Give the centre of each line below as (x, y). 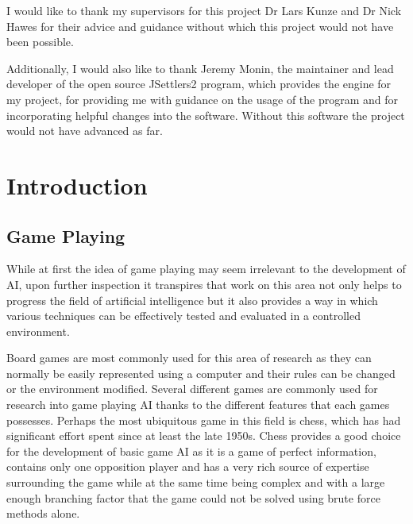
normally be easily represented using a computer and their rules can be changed (201, 373)
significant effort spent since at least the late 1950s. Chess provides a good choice (204, 435)
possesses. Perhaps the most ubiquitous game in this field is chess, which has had (204, 420)
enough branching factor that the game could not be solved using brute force (193, 497)
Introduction (77, 185)
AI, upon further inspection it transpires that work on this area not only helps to (204, 284)
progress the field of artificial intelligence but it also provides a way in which (192, 300)
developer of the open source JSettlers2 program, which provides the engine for (199, 84)
